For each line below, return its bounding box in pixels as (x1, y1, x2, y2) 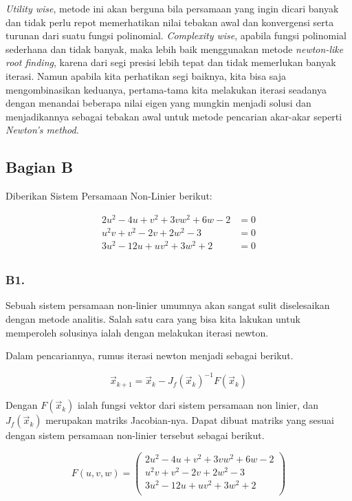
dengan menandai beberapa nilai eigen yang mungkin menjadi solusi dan (5, 96, 311, 110)
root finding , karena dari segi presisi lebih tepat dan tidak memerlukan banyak (5, 55, 336, 70)
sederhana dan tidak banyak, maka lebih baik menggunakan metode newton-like (5, 41, 344, 56)
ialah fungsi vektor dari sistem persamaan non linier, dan (77, 398, 319, 412)
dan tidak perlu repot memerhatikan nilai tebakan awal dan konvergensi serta (5, 14, 334, 29)
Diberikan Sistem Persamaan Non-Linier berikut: (5, 189, 212, 203)
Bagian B (5, 156, 74, 178)
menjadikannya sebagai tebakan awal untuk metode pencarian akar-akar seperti (5, 109, 342, 123)
